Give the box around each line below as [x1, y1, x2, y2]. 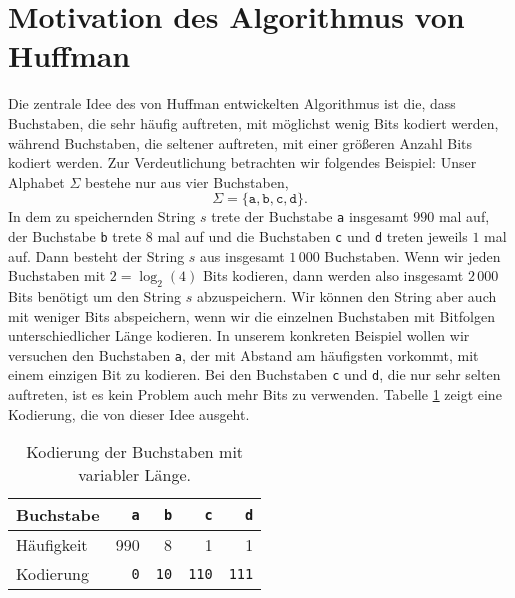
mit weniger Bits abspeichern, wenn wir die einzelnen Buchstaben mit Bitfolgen [8, 305, 496, 326]
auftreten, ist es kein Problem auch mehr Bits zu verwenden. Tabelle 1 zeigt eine [8, 384, 502, 405]
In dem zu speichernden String [8, 206, 196, 227]
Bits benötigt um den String [8, 285, 181, 306]
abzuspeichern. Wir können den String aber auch [196, 285, 497, 306]
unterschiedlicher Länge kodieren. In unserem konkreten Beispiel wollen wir [8, 325, 470, 346]
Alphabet [8, 171, 65, 192]
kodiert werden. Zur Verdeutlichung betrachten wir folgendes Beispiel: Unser [8, 152, 477, 173]
